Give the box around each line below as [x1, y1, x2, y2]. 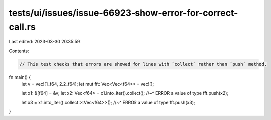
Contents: [9, 48, 29, 54]
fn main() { [9, 74, 31, 80]
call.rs [9, 21, 36, 32]
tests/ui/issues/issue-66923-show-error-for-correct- [9, 7, 238, 18]
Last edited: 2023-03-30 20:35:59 [9, 39, 80, 45]
